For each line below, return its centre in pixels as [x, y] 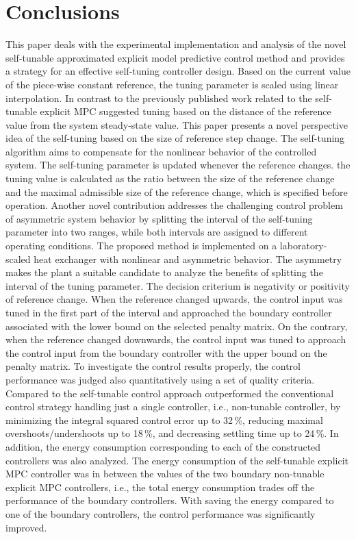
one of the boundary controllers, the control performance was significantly [161, 513]
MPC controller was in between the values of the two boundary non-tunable [165, 474]
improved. [26, 527]
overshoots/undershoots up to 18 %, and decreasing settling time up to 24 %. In [172, 433]
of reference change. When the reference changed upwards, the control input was [174, 299]
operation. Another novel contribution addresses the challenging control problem [174, 205]
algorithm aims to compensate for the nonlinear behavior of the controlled [161, 151]
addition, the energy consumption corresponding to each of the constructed [163, 446]
